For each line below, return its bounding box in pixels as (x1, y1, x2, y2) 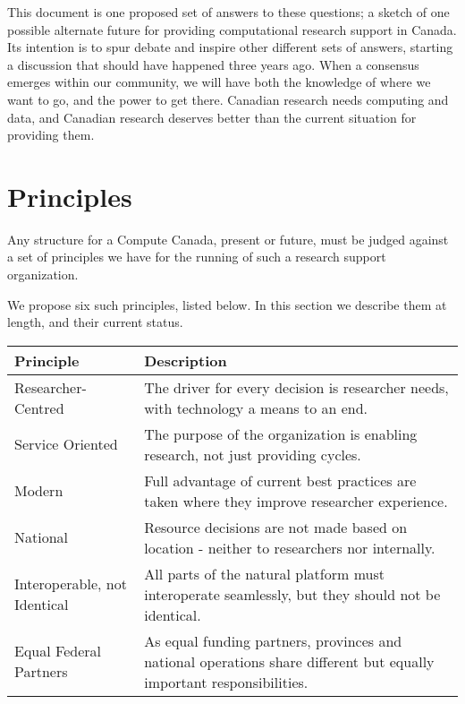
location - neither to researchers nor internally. (144, 537, 435, 558)
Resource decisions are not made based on (144, 516, 408, 537)
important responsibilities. (144, 671, 309, 692)
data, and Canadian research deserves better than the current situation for (7, 107, 417, 126)
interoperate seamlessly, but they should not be (144, 583, 441, 605)
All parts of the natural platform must (144, 562, 385, 584)
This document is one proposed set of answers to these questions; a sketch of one (7, 3, 450, 21)
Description (144, 349, 227, 371)
